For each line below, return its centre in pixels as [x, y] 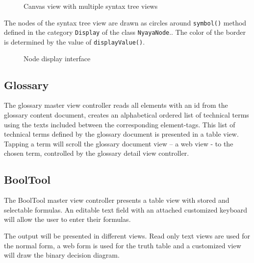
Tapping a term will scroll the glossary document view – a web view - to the [119, 143]
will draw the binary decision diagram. [62, 255]
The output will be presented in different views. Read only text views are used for [127, 235]
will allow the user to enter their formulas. [67, 219]
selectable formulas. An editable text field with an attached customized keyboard [126, 209]
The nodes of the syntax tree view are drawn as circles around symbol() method [125, 22]
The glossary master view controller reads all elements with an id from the [116, 105]
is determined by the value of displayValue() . [75, 41]
